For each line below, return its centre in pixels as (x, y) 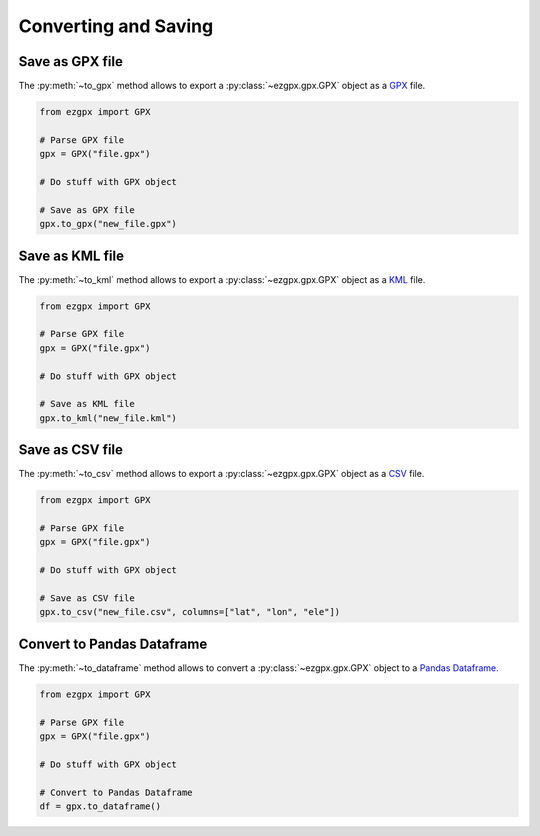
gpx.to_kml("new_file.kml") (108, 418)
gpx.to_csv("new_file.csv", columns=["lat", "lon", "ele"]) (190, 612)
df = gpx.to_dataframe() (100, 806)
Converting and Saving (116, 26)
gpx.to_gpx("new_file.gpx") (108, 224)
